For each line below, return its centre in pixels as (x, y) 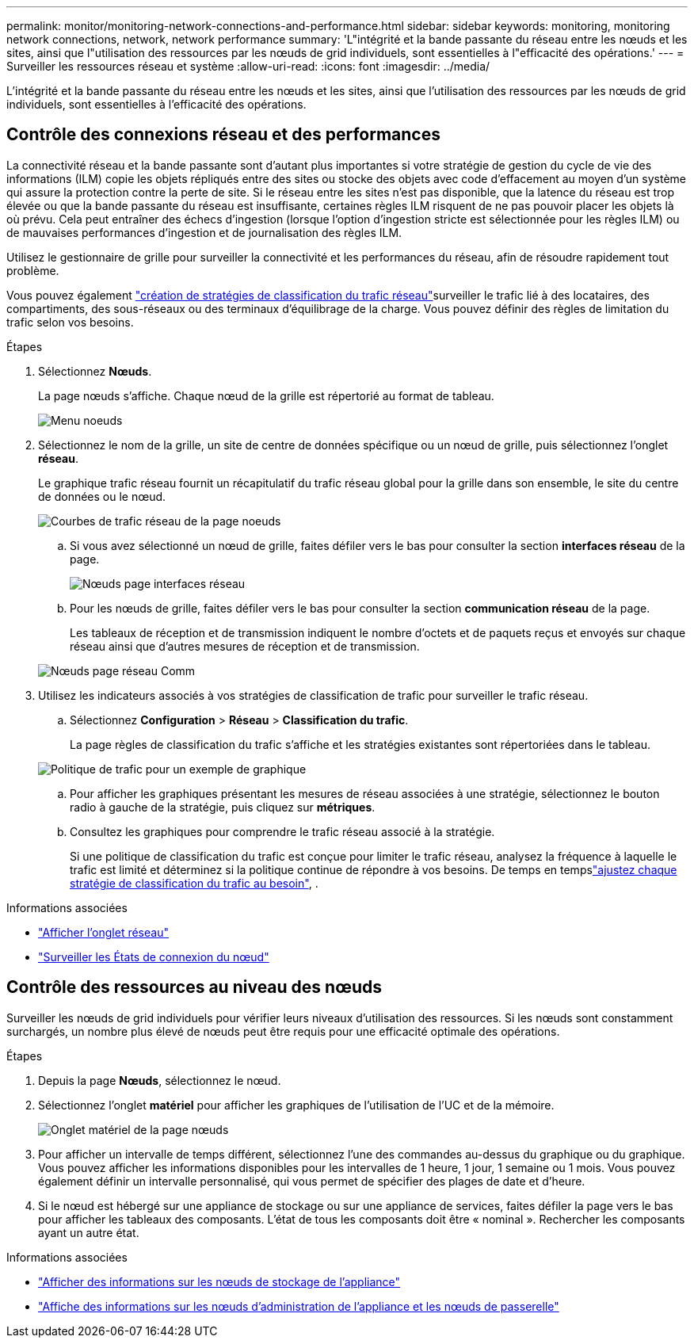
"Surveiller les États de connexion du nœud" (154, 956)
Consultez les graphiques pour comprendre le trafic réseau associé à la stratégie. (282, 831)
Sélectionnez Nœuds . (95, 371)
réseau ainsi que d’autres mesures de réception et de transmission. (245, 646)
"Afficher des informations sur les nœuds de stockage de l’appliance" (219, 1281)
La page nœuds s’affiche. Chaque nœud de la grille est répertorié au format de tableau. (266, 395)
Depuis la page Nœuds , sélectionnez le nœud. (160, 1080)
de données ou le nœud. (102, 496)
